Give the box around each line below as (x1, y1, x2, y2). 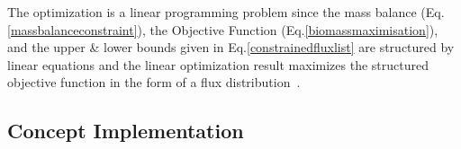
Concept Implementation (7, 117, 244, 145)
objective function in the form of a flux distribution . (7, 73, 301, 92)
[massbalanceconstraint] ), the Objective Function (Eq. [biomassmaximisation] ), (7, 20, 438, 39)
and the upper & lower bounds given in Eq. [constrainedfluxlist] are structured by (7, 38, 455, 57)
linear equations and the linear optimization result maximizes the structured (7, 55, 429, 74)
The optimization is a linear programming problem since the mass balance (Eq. (7, 3, 445, 21)
